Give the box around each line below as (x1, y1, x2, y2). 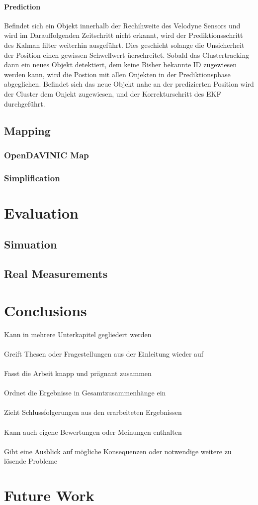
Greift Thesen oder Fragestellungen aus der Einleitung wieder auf (4, 348, 204, 359)
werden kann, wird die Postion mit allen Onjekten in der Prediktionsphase (4, 69, 231, 79)
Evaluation (4, 202, 79, 223)
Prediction (4, 1, 41, 11)
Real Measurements (4, 266, 108, 281)
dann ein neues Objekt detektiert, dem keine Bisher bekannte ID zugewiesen (4, 59, 237, 70)
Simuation (4, 237, 57, 252)
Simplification (4, 171, 60, 184)
